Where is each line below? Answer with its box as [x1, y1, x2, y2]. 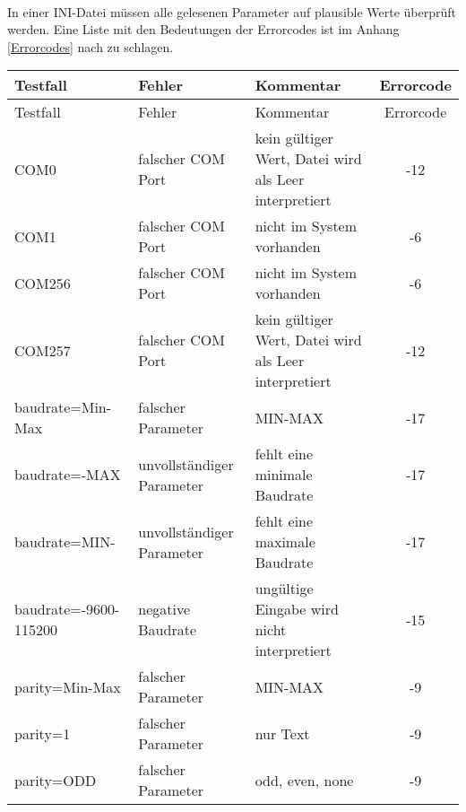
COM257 [14, 339, 71, 361]
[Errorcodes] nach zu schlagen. [7, 37, 174, 56]
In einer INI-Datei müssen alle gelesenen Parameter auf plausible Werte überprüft [7, 2, 457, 21]
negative [138, 598, 191, 620]
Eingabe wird [255, 598, 339, 620]
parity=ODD [14, 769, 97, 790]
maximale [255, 531, 315, 553]
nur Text [255, 722, 310, 744]
